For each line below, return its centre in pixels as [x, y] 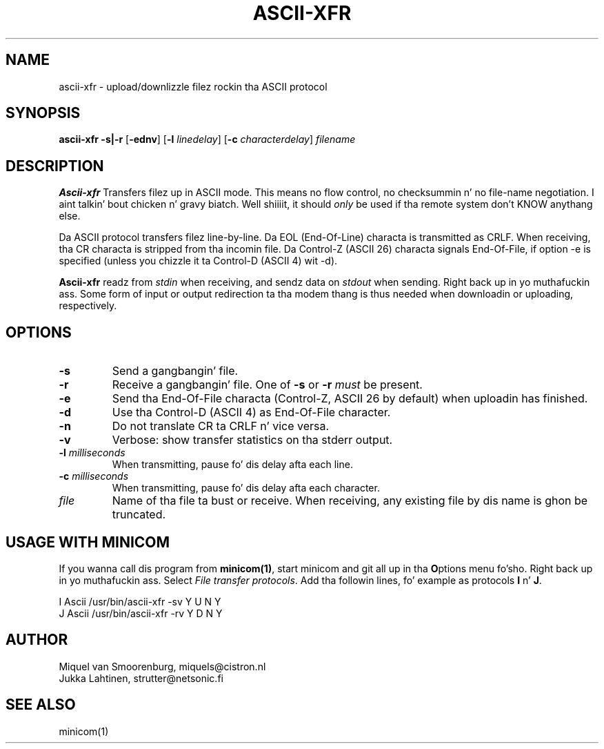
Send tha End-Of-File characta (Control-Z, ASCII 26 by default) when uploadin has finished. [350, 399]
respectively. [88, 306]
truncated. [139, 515]
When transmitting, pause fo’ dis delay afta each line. [232, 465]
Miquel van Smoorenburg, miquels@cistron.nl [162, 666]
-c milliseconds [94, 476]
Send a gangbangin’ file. [175, 371]
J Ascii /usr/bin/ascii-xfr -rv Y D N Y [141, 613]
